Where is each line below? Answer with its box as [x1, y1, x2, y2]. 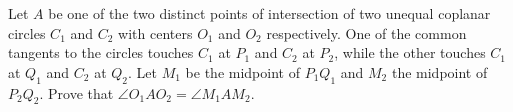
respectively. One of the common [266, 22, 467, 43]
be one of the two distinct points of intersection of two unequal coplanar [48, 3, 491, 23]
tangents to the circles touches [8, 42, 194, 63]
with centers [118, 22, 193, 43]
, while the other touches [334, 42, 486, 63]
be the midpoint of [185, 61, 300, 82]
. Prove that [39, 82, 114, 103]
